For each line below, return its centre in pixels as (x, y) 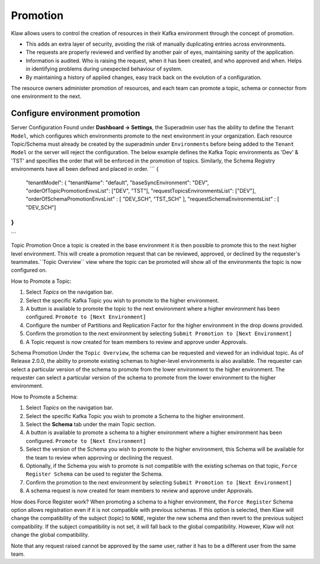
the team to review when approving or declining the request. (100, 457)
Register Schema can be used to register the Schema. (94, 474)
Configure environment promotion (76, 114)
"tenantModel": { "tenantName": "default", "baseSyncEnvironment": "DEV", (117, 182)
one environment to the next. (46, 96)
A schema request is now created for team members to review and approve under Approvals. (140, 491)
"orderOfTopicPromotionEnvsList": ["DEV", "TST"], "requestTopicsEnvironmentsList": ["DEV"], (141, 190)
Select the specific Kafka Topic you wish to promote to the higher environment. (122, 300)
